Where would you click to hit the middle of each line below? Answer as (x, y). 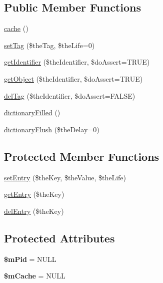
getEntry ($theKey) (34, 194)
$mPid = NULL (30, 259)
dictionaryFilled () (32, 112)
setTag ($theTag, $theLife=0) (49, 45)
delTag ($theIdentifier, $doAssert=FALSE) (70, 95)
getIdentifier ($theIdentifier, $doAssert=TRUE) (77, 62)
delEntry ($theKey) (34, 211)
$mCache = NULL (35, 276)
